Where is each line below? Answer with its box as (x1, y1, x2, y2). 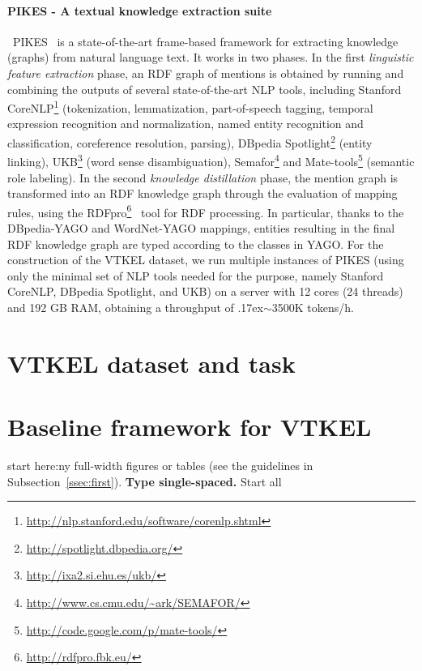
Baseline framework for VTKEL (7, 410, 372, 443)
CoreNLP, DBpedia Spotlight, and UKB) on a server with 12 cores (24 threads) (7, 283, 403, 300)
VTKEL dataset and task (7, 346, 296, 379)
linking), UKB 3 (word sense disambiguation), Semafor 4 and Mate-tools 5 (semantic (7, 151, 415, 169)
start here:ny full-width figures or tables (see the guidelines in (7, 457, 313, 474)
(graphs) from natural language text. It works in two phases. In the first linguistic (7, 49, 414, 66)
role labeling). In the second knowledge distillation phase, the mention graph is (7, 169, 399, 186)
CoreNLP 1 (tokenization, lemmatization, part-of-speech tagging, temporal (7, 97, 373, 116)
